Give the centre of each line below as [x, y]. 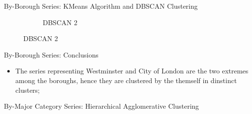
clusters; [27, 90]
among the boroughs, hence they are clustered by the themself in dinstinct [126, 80]
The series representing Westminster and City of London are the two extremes [132, 71]
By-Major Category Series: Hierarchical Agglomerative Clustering [101, 106]
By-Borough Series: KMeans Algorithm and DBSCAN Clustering [101, 6]
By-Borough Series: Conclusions [51, 54]
